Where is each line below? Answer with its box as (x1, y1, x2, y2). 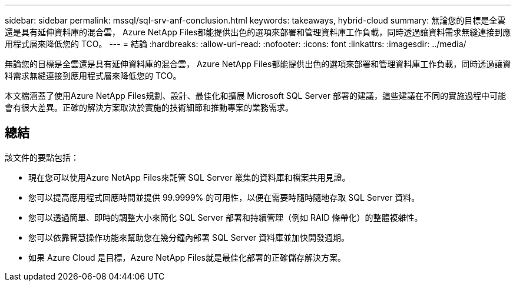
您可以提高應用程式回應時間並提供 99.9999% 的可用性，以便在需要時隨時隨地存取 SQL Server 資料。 (28, 192, 420, 202)
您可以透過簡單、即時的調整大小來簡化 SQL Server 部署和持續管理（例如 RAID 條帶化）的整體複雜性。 (28, 212, 423, 222)
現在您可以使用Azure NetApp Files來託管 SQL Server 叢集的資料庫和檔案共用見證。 (28, 172, 350, 182)
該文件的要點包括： (5, 152, 79, 162)
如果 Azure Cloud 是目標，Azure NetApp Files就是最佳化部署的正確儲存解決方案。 (28, 252, 346, 262)
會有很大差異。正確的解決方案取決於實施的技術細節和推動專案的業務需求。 (5, 102, 293, 112)
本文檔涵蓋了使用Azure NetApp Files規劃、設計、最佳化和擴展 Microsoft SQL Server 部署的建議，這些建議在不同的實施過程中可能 (5, 91, 506, 101)
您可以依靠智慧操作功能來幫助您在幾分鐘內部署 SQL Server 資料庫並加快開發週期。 (28, 232, 350, 242)
